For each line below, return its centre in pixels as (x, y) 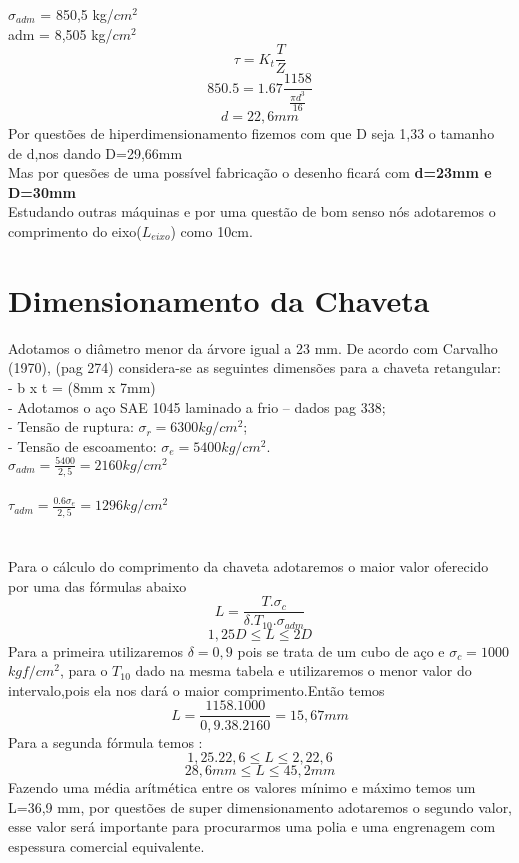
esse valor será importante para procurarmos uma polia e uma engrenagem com (252, 826)
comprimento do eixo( (75, 231)
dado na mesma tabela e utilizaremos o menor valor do (303, 670)
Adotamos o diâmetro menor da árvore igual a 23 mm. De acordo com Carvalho (253, 347)
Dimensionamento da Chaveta (219, 299)
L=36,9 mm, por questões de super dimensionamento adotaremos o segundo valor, (260, 806)
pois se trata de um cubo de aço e (341, 650)
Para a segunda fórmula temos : (105, 741)
